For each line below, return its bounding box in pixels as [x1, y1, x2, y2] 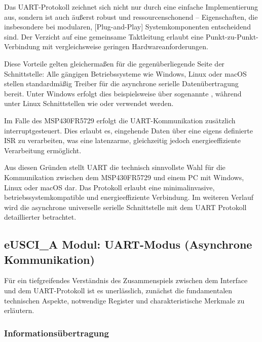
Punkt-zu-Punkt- [205, 31, 258, 42]
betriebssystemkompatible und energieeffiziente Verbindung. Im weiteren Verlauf [4, 192, 253, 202]
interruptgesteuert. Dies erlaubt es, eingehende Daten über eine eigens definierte [4, 125, 253, 135]
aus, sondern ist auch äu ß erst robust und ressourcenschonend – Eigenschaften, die [4, 11, 258, 22]
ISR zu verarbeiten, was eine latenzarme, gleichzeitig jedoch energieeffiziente [4, 135, 241, 146]
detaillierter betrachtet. [4, 212, 77, 222]
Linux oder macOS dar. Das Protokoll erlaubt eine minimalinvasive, [4, 182, 215, 192]
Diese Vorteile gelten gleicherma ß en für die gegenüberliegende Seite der [4, 58, 224, 69]
